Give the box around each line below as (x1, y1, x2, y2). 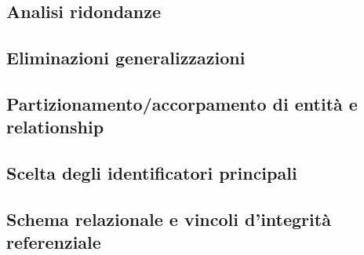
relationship (6, 115, 104, 139)
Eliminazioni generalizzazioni (6, 46, 246, 70)
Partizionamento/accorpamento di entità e (6, 91, 358, 115)
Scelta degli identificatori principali (6, 161, 297, 185)
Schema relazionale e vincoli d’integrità (6, 206, 331, 231)
